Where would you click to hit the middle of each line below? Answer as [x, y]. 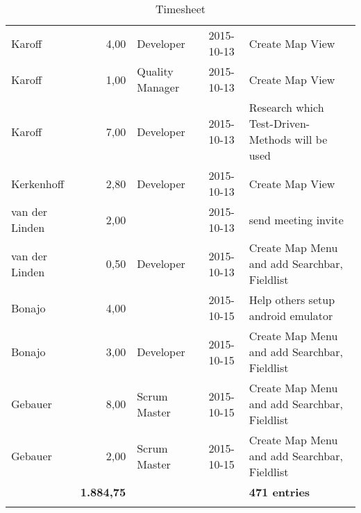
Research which [286, 107]
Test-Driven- [279, 123]
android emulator [291, 316]
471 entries [279, 492]
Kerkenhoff [38, 183]
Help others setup [292, 300]
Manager [158, 87]
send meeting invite [296, 219]
